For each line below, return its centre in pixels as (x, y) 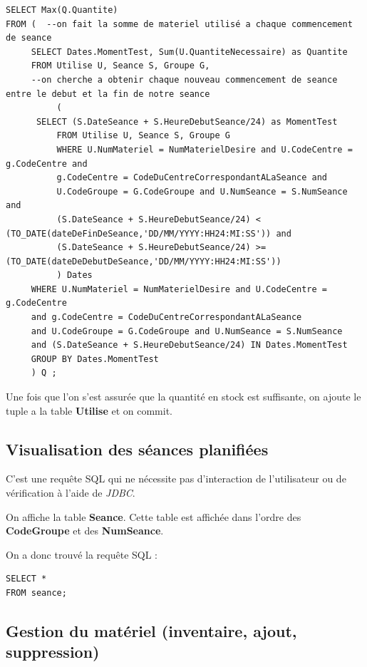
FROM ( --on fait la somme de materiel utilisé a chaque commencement (179, 24)
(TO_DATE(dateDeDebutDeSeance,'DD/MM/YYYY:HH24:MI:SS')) (144, 261)
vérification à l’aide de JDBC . (71, 493)
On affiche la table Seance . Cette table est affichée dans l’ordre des (154, 516)
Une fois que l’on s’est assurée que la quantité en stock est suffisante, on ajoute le (183, 397)
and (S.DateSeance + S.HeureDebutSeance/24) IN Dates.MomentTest (189, 345)
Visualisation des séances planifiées (137, 449)
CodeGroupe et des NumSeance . (85, 531)
